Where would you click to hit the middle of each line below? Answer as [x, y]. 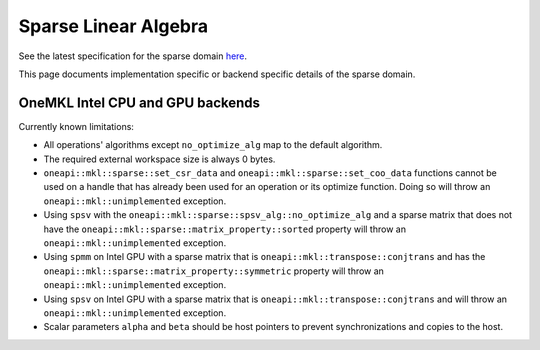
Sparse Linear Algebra [113, 26]
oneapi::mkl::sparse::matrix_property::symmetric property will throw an [214, 271]
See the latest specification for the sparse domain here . [133, 56]
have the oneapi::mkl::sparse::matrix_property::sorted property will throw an [225, 229]
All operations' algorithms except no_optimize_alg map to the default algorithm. [213, 145]
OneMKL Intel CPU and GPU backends [139, 102]
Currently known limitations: [76, 126]
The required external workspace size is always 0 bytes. [159, 159]
